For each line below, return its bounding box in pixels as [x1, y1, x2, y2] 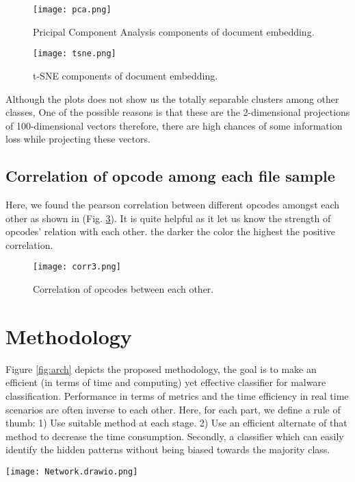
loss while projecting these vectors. [5, 132, 150, 146]
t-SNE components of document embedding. [33, 68, 218, 82]
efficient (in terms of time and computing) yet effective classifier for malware [5, 375, 326, 389]
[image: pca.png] [33, 5, 111, 14]
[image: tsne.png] [33, 49, 116, 59]
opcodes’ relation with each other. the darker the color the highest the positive [5, 224, 335, 239]
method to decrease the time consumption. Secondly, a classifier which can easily [5, 429, 344, 443]
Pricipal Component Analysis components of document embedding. [33, 24, 315, 38]
